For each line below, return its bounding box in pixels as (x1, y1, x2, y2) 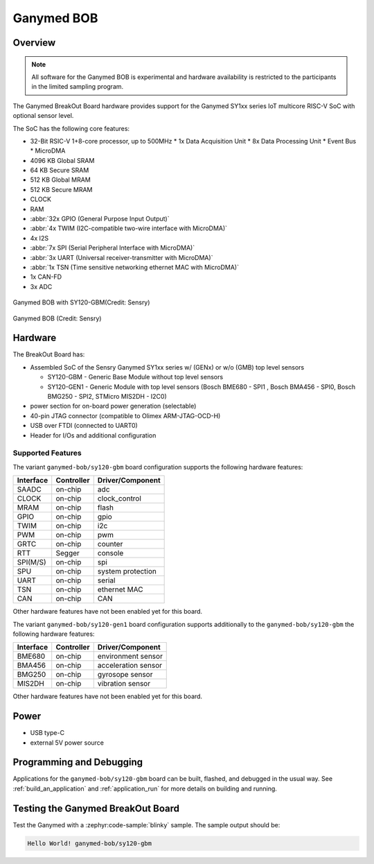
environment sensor (97, 652, 163, 662)
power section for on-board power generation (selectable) (30, 402, 197, 411)
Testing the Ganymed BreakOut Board (12, 802, 180, 814)
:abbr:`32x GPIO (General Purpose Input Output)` (30, 215, 170, 223)
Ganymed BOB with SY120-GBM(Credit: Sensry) (12, 298, 150, 306)
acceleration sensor (97, 661, 163, 671)
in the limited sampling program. (31, 83, 124, 91)
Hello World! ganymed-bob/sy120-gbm (27, 839, 152, 847)
